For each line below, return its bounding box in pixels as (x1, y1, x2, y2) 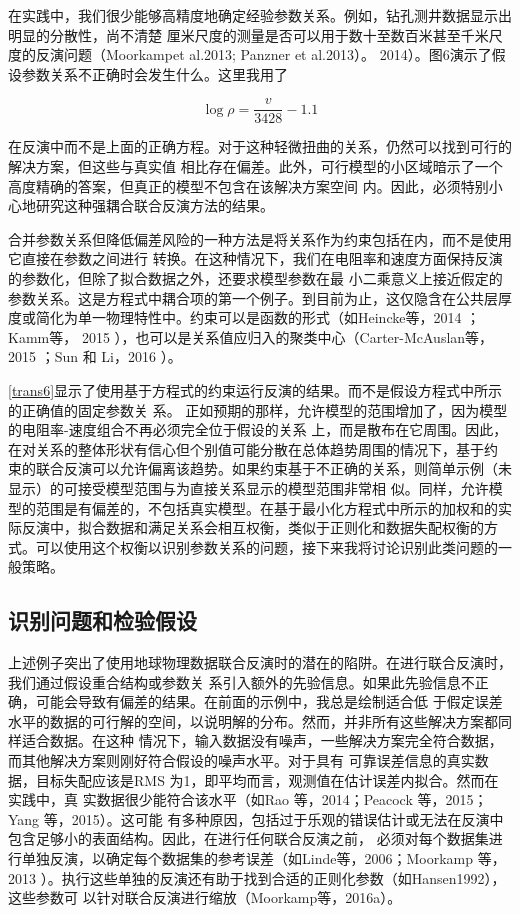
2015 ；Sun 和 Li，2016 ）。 (8, 346, 182, 367)
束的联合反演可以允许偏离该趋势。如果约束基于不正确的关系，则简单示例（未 (8, 458, 512, 479)
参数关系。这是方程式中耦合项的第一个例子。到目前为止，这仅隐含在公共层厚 (8, 287, 512, 308)
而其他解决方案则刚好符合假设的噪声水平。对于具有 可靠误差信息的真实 (8, 750, 475, 771)
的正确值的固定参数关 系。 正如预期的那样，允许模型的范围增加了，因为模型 (8, 399, 508, 420)
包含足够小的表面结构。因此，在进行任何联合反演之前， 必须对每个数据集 (8, 828, 489, 849)
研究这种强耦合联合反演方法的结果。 (35, 195, 274, 216)
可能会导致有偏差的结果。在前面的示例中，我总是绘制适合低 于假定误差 (35, 691, 503, 712)
